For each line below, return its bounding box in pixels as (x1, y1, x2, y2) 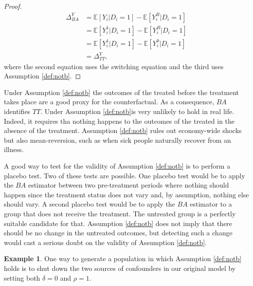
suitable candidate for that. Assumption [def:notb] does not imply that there (4, 218, 233, 228)
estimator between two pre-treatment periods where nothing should (28, 180, 229, 190)
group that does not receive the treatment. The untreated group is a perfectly (4, 208, 236, 218)
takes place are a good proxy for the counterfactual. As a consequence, (4, 96, 215, 107)
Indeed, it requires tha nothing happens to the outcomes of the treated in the (4, 115, 235, 126)
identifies (4, 106, 31, 116)
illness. (4, 144, 24, 154)
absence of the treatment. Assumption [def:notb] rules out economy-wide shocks (4, 125, 242, 135)
